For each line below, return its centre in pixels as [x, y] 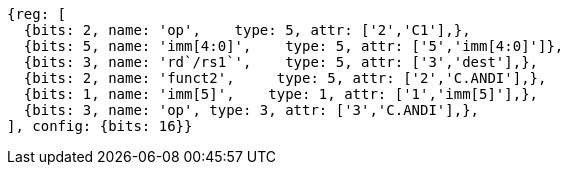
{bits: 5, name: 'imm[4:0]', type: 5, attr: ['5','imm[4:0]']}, [293, 46]
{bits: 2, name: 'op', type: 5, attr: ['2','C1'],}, [247, 30]
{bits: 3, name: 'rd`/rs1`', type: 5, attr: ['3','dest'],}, [281, 62]
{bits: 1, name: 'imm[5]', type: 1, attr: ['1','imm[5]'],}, [281, 94]
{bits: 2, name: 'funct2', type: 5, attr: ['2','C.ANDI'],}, [285, 78]
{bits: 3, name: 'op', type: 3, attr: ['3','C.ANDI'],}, [251, 110]
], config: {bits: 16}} [100, 126]
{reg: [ [37, 14]
